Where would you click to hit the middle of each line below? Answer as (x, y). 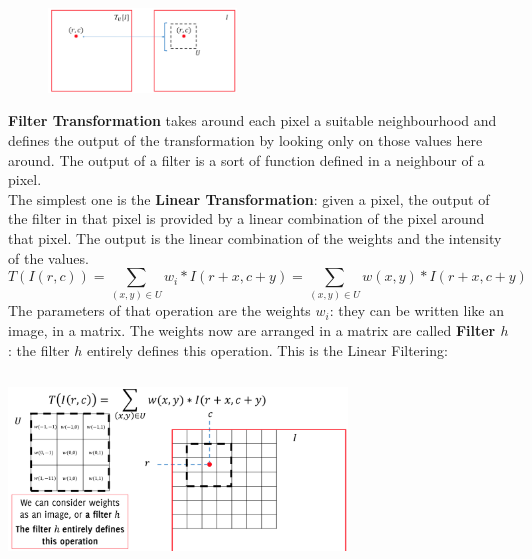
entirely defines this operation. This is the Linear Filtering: (267, 349)
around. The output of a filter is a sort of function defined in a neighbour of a (246, 159)
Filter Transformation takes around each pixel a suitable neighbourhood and (252, 120)
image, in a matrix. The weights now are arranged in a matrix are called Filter (252, 330)
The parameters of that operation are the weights (159, 310)
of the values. (48, 257)
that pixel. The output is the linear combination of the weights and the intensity (255, 237)
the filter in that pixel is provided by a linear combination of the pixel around (246, 218)
